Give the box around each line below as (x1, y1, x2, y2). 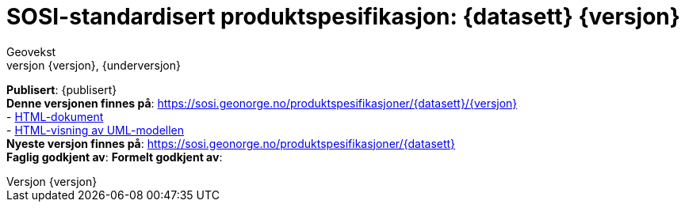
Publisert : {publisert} (6, 82, 117, 96)
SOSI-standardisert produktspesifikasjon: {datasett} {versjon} (6, 3, 680, 30)
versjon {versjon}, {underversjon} (6, 58, 181, 72)
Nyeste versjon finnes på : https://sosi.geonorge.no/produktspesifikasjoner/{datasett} (6, 136, 456, 150)
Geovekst (6, 44, 56, 59)
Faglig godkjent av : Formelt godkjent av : (6, 149, 223, 164)
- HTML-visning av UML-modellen (6, 123, 185, 137)
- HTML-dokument (6, 109, 104, 123)
